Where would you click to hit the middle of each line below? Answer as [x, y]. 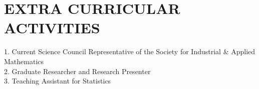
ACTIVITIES [52, 28]
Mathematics [24, 61]
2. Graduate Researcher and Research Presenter [77, 71]
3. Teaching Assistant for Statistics [58, 81]
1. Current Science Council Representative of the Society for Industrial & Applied [130, 51]
